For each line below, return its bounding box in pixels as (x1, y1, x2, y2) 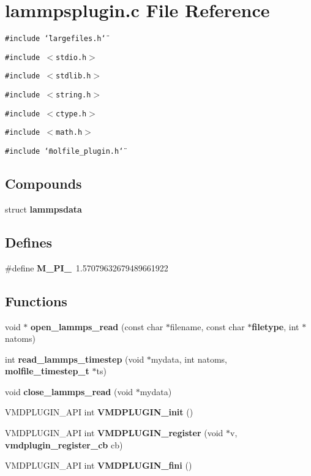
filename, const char (170, 320, 245, 333)
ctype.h (56, 109, 87, 118)
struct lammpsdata (5, 202, 82, 215)
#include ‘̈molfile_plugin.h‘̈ (5, 147, 124, 156)
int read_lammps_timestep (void (5, 352, 144, 365)
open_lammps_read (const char (31, 320, 163, 333)
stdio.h (56, 53, 87, 62)
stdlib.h (56, 72, 91, 81)
